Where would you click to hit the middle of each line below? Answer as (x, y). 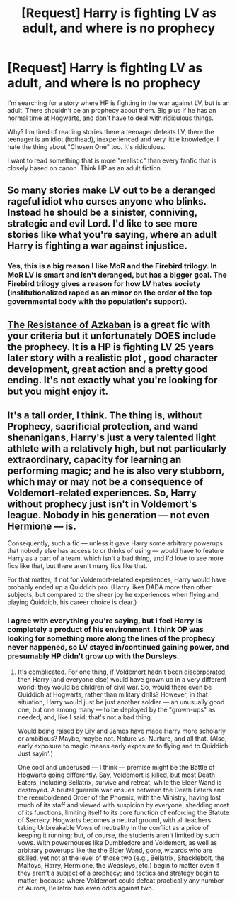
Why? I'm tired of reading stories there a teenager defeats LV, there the (111, 131)
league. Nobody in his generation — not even (109, 515)
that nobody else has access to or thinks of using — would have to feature (116, 551)
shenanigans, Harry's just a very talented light (112, 438)
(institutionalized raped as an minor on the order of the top (110, 293)
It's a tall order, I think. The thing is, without (105, 416)
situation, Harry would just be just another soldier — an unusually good (121, 702)
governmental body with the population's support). (97, 302)
